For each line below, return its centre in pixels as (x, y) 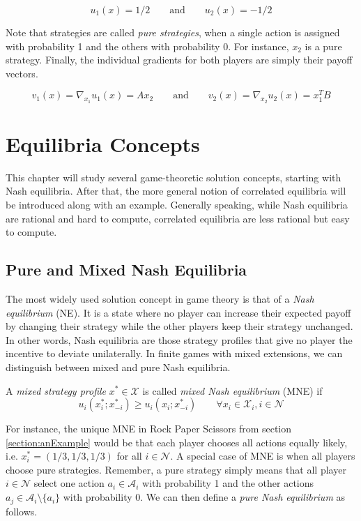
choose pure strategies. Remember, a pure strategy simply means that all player (176, 469)
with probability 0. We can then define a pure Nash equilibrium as (204, 497)
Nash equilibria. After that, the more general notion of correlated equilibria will (176, 191)
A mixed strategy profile (56, 390)
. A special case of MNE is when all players (263, 456)
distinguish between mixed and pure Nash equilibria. (118, 367)
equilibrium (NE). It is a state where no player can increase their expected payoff (178, 312)
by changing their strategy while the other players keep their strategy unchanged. (179, 326)
